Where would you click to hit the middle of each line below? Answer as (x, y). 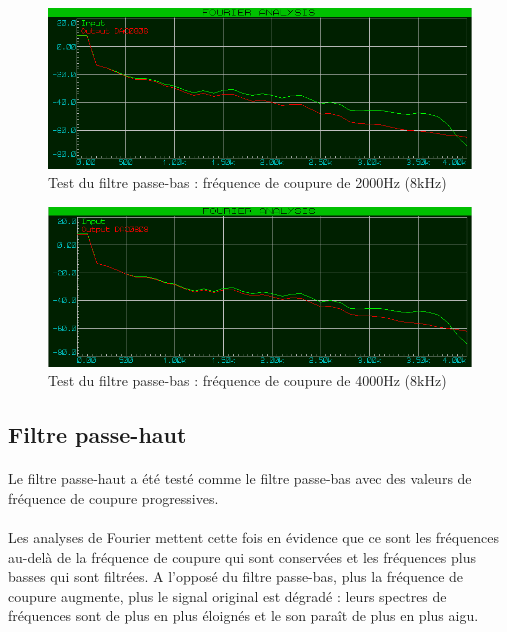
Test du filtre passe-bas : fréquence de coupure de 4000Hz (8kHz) (247, 380)
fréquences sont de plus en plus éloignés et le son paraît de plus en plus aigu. (243, 615)
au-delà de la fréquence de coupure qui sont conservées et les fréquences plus (242, 556)
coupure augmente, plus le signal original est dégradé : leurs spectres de (227, 595)
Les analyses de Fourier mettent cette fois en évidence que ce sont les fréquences (253, 536)
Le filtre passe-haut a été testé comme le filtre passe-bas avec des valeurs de (240, 478)
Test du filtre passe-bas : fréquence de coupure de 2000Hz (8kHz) (247, 182)
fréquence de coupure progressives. (113, 497)
